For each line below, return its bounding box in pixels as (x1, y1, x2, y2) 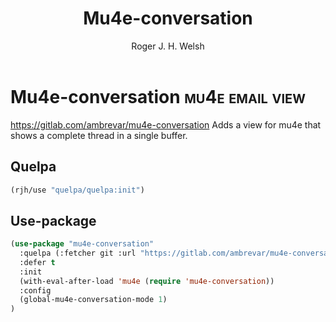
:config (19, 285, 52, 296)
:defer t (19, 257, 56, 267)
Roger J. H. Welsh (131, 40, 205, 52)
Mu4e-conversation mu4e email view (10, 85, 306, 108)
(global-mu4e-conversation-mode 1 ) (19, 295, 168, 305)
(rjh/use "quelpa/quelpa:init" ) (10, 185, 145, 195)
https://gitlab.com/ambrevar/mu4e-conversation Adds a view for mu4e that (10, 118, 322, 131)
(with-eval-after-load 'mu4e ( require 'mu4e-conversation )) (19, 276, 275, 286)
